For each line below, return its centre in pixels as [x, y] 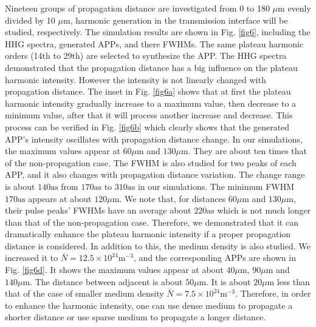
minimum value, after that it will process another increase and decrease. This [149, 115]
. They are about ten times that [248, 151]
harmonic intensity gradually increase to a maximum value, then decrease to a [151, 103]
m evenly [294, 8]
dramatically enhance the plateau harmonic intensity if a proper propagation [148, 234]
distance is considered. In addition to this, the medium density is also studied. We [158, 245]
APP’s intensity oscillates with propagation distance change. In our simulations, [154, 139]
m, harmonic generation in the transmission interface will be [175, 20]
